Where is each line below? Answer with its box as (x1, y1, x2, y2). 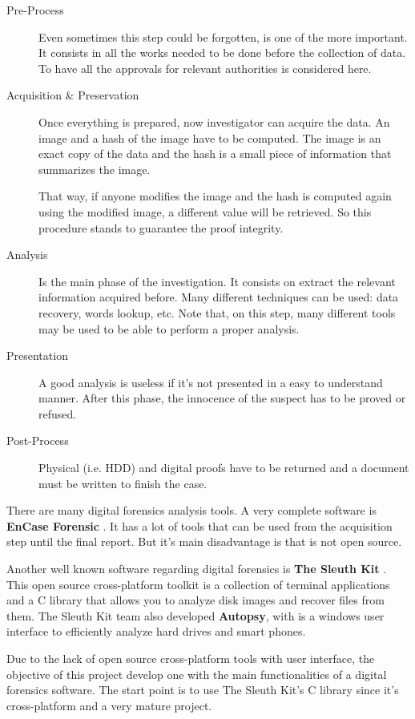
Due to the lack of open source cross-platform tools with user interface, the (6, 650, 375, 666)
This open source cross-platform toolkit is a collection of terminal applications (6, 576, 390, 592)
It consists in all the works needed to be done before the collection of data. (38, 44, 406, 61)
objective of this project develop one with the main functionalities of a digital (6, 665, 387, 682)
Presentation (6, 347, 68, 364)
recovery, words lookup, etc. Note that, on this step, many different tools (38, 304, 396, 321)
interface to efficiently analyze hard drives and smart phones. (6, 623, 306, 640)
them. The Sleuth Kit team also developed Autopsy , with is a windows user (6, 607, 385, 624)
